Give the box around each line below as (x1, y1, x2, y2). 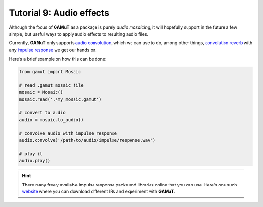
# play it (19, 151, 43, 156)
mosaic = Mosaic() (19, 89, 63, 95)
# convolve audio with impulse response (19, 130, 117, 136)
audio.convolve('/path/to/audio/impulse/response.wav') (19, 137, 156, 143)
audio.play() (19, 158, 51, 164)
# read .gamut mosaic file (19, 83, 84, 88)
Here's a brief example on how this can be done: (9, 56, 107, 62)
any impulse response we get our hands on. (9, 47, 97, 53)
